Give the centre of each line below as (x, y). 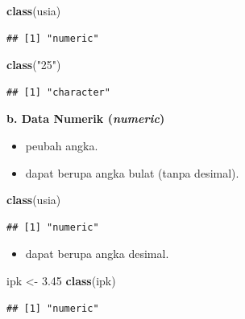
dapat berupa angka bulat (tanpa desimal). (132, 172)
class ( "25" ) (34, 65)
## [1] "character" (58, 92)
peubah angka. (62, 145)
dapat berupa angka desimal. (97, 254)
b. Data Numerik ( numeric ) (86, 119)
